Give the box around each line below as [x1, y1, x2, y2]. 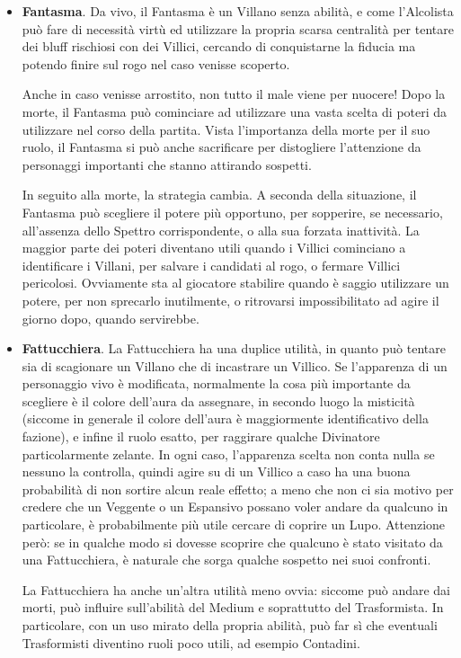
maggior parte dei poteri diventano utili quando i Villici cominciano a [22, 238, 406, 257]
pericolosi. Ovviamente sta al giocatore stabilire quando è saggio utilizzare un [22, 273, 449, 292]
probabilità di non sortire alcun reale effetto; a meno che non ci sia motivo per [22, 479, 454, 498]
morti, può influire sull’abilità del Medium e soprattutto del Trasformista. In [22, 598, 444, 617]
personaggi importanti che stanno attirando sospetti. [22, 155, 312, 173]
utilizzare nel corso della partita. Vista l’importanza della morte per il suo [22, 120, 430, 138]
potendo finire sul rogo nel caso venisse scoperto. [22, 54, 290, 73]
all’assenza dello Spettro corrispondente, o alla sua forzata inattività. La [22, 220, 420, 239]
